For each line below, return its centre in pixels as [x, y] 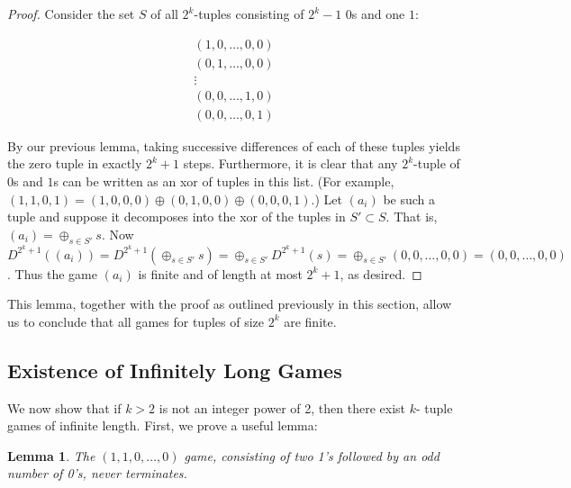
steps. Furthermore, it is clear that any [290, 163]
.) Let [327, 199]
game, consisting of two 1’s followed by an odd [312, 455]
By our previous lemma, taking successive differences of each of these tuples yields [234, 145]
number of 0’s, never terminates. [97, 473]
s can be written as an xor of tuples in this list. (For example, [224, 181]
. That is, [412, 217]
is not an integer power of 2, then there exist [282, 407]
